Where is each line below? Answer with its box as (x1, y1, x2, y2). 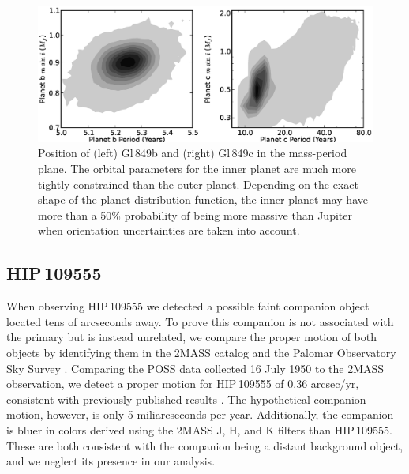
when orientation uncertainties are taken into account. (38, 222, 300, 239)
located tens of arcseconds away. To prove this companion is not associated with (6, 313, 394, 329)
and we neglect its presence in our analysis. (6, 453, 216, 469)
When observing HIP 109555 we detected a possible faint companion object (6, 298, 370, 314)
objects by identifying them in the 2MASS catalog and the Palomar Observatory (6, 344, 396, 360)
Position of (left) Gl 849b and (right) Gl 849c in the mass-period (38, 145, 347, 161)
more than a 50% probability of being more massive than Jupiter (38, 206, 352, 223)
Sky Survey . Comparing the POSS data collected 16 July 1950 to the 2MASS (6, 359, 385, 376)
